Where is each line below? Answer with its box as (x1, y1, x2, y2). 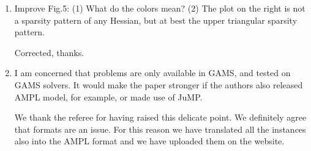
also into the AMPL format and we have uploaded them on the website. (14, 135, 285, 147)
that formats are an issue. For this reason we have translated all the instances (14, 122, 306, 135)
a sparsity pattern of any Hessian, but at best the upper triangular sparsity (14, 13, 298, 26)
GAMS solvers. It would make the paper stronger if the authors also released (14, 78, 303, 91)
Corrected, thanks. (14, 46, 84, 58)
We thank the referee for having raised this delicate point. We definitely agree (14, 111, 307, 124)
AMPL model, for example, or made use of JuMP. (14, 90, 203, 103)
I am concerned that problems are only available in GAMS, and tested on (14, 66, 291, 79)
